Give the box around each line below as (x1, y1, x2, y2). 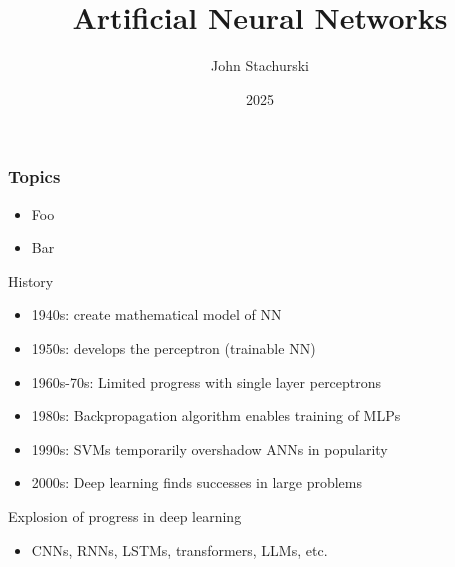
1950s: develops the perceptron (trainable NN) (31, 337, 316, 358)
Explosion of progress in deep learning (8, 505, 242, 526)
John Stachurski (211, 55, 309, 76)
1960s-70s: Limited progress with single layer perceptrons (31, 371, 382, 392)
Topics (8, 164, 61, 189)
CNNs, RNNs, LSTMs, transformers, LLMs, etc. (31, 539, 328, 560)
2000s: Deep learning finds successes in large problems (31, 472, 362, 493)
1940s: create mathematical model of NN (31, 304, 282, 325)
